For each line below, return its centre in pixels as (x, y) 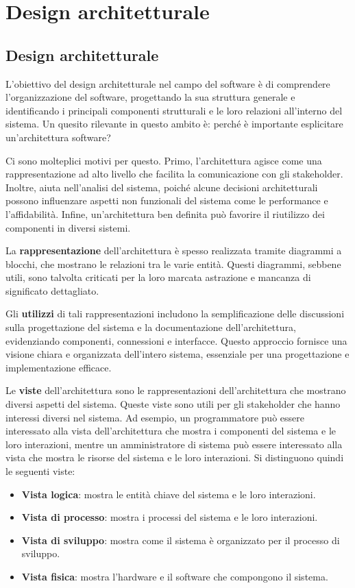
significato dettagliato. (52, 290)
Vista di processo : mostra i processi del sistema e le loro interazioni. (170, 517)
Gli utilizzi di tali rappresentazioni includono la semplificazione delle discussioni (175, 314)
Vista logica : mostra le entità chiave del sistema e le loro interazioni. (169, 494)
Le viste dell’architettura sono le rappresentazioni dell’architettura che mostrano (176, 390)
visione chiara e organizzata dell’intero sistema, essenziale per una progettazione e (177, 354)
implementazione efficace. (59, 367)
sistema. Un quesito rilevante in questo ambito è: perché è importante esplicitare (174, 124)
